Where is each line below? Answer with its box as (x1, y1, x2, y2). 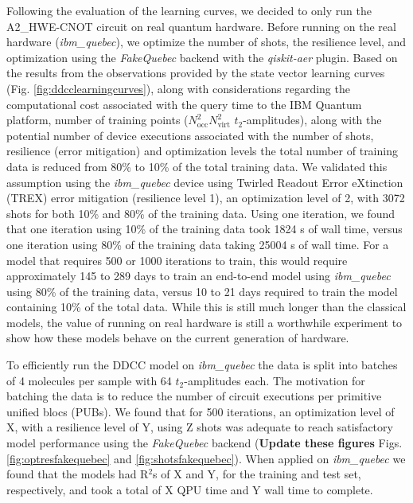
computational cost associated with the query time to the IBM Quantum (6, 96, 362, 112)
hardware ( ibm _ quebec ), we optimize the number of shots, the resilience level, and (6, 33, 407, 50)
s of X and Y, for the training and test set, (153, 466, 361, 482)
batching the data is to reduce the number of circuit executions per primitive (6, 388, 382, 404)
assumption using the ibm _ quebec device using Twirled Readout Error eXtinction (6, 174, 403, 190)
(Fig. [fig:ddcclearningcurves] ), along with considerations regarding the (6, 80, 350, 96)
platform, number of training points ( (6, 111, 189, 128)
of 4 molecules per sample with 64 (6, 372, 172, 388)
